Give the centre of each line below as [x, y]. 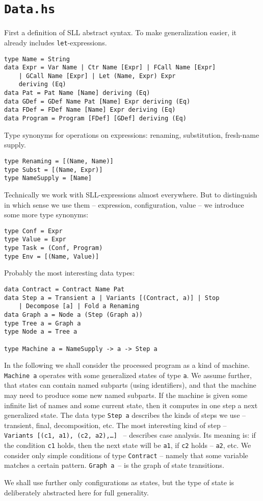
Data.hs [30, 9]
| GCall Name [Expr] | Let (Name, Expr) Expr [97, 76]
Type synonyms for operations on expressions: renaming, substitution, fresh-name [132, 134]
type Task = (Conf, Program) [54, 248]
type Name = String [37, 59]
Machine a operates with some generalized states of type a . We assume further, [128, 375]
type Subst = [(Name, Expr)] [54, 170]
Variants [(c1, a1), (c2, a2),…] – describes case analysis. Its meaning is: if [130, 435]
